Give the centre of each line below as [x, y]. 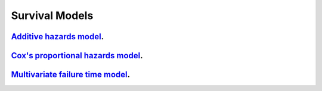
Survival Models [52, 15]
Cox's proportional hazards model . [77, 56]
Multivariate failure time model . [71, 75]
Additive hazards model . [58, 37]
